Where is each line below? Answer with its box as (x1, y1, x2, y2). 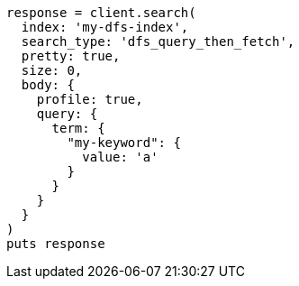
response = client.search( (6, 5, 196, 20)
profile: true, (36, 92, 143, 106)
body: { (21, 78, 75, 92)
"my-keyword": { (67, 135, 181, 150)
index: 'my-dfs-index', (21, 20, 189, 34)
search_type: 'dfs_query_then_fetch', (21, 34, 295, 49)
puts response (6, 236, 105, 251)
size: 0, (21, 63, 83, 78)
